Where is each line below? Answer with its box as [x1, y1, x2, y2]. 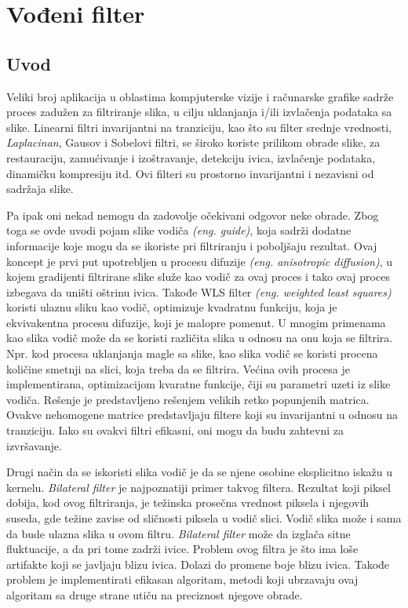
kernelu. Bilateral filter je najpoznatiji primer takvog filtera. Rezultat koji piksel [6, 479, 391, 495]
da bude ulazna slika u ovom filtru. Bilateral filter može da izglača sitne [6, 525, 351, 541]
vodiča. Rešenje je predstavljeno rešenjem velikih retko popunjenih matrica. [6, 391, 370, 407]
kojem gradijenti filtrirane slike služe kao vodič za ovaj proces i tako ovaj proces [6, 268, 390, 285]
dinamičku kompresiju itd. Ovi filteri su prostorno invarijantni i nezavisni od [6, 165, 374, 181]
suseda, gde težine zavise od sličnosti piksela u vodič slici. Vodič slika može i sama [6, 510, 402, 526]
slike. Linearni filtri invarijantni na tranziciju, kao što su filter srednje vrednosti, [6, 118, 392, 135]
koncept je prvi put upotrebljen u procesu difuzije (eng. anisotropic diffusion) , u [6, 253, 392, 269]
